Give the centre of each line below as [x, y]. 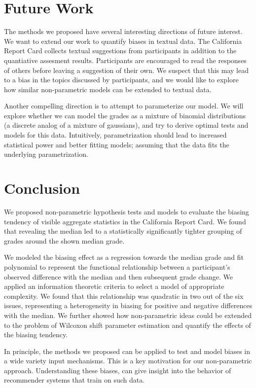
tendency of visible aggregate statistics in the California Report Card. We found [125, 221]
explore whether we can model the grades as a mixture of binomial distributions [125, 115]
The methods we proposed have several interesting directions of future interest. [123, 31]
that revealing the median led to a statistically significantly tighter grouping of [123, 231]
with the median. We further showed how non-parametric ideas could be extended [128, 315]
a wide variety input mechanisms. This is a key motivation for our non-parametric [128, 361]
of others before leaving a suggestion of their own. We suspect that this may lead [127, 70]
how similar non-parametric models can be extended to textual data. [108, 89]
